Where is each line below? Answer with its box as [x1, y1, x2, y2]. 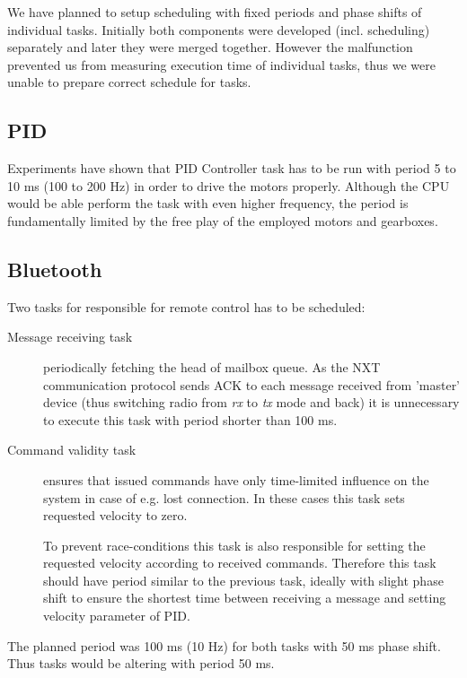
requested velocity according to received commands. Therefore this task [43, 553, 436, 572]
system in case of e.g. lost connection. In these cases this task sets [43, 488, 405, 507]
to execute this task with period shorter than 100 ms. [43, 410, 338, 429]
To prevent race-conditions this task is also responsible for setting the [43, 535, 426, 554]
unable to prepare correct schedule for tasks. [7, 73, 251, 91]
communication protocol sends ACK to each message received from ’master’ [43, 375, 461, 394]
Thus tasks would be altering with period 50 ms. [7, 654, 275, 673]
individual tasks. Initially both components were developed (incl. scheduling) [7, 20, 430, 39]
